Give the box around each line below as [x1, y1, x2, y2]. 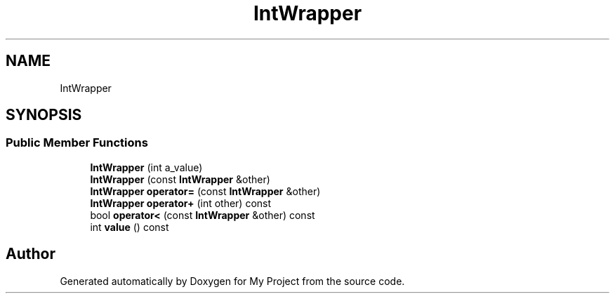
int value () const [90, 220, 169, 233]
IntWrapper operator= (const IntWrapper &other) [90, 185, 321, 197]
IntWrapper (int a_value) [90, 161, 203, 173]
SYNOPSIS [6, 106, 82, 124]
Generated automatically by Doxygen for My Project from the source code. [60, 274, 405, 287]
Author [6, 245, 55, 263]
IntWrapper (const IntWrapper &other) [90, 173, 270, 185]
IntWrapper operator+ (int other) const [90, 197, 272, 209]
